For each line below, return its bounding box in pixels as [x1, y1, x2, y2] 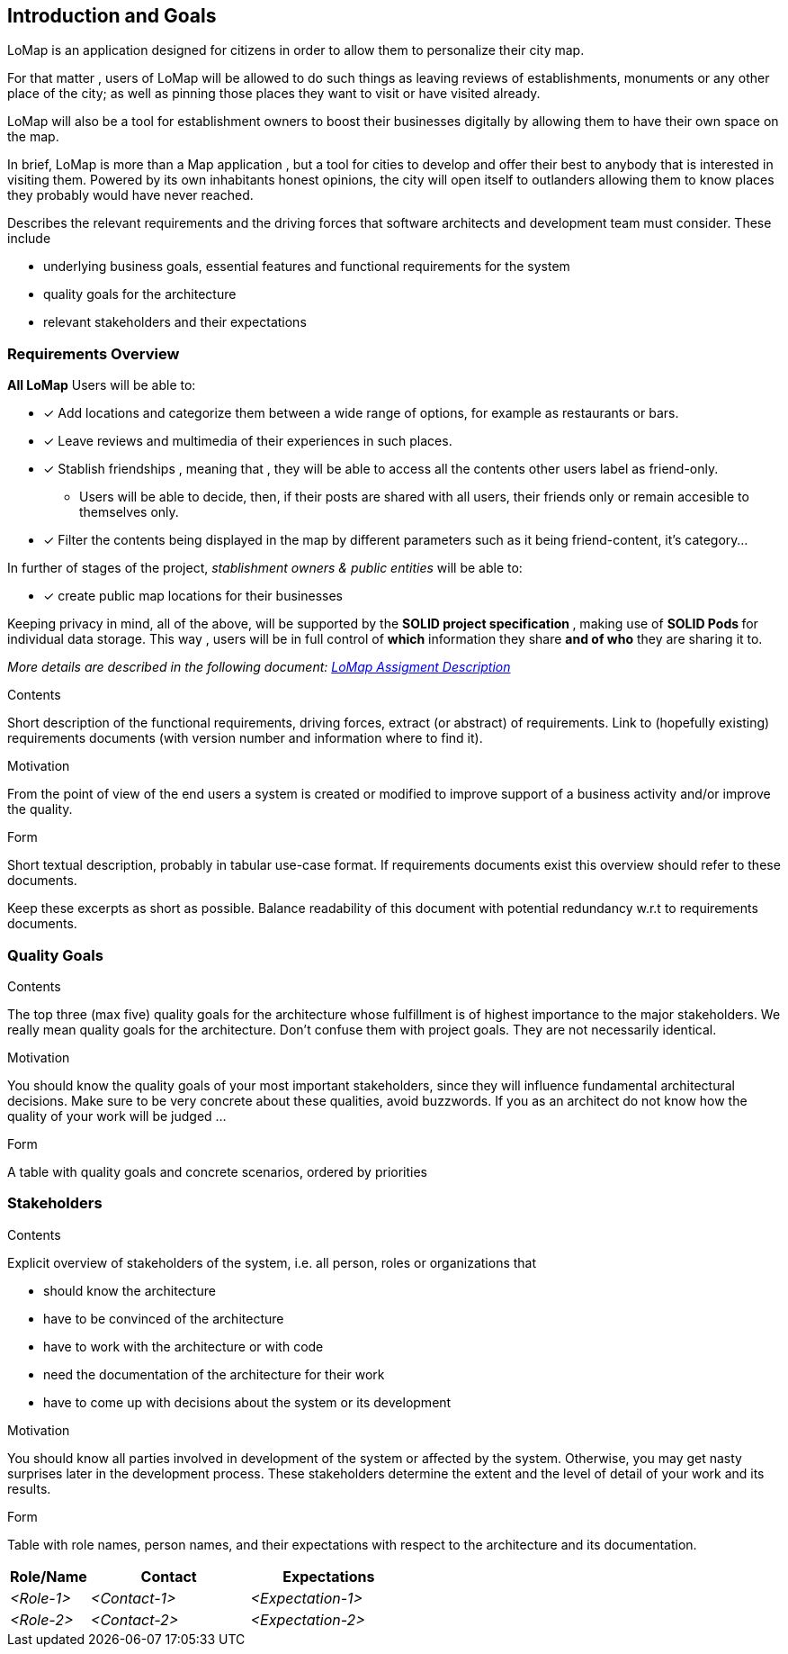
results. [7, 1480, 51, 1496]
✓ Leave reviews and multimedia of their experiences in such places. [43, 433, 452, 449]
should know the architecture [43, 1282, 216, 1298]
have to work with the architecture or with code [43, 1338, 324, 1354]
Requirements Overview [7, 344, 180, 363]
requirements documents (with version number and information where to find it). [7, 730, 483, 746]
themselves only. [79, 504, 179, 520]
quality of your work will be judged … [7, 1107, 227, 1124]
